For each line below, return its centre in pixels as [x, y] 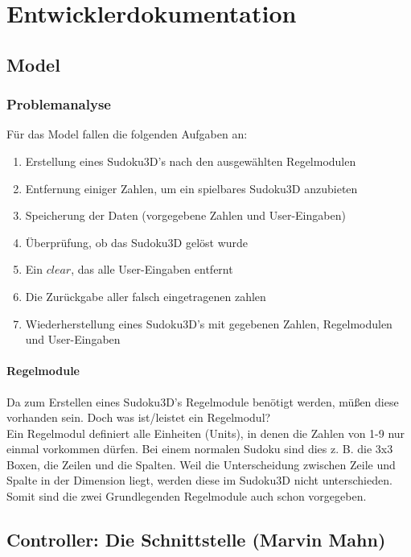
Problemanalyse [59, 104]
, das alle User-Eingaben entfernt [152, 269]
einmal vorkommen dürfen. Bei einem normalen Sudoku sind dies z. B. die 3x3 [200, 449]
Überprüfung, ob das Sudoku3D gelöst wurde [137, 242]
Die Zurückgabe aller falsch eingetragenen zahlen [146, 296]
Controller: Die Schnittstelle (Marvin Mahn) [196, 540]
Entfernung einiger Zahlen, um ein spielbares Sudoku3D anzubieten [191, 188]
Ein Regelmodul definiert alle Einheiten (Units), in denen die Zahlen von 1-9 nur [206, 433]
